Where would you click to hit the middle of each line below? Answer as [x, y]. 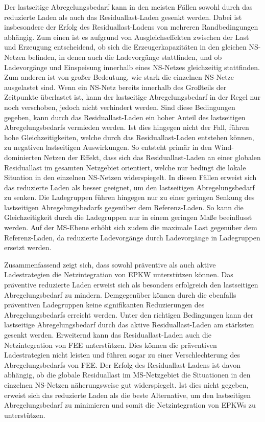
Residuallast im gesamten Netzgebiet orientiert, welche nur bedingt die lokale [125, 167]
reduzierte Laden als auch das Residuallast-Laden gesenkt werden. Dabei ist [123, 17]
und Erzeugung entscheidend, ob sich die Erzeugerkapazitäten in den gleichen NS [131, 47]
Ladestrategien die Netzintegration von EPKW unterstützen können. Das [119, 274]
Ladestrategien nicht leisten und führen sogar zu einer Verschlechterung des [122, 355]
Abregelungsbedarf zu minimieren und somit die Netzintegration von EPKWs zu [130, 405]
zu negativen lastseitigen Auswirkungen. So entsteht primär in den [108, 147]
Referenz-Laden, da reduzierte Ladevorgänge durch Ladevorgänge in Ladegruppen [132, 237]
